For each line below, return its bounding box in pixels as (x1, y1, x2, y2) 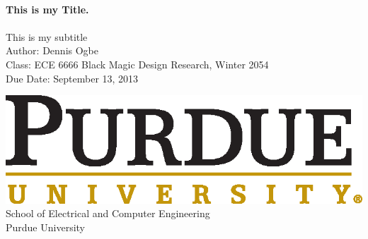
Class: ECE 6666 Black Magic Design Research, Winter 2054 (6, 56, 269, 71)
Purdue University (6, 219, 85, 234)
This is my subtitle (6, 29, 88, 44)
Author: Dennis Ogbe (6, 43, 98, 58)
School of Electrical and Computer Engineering (6, 206, 210, 221)
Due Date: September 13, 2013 (6, 71, 139, 85)
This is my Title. (6, 1, 89, 16)
